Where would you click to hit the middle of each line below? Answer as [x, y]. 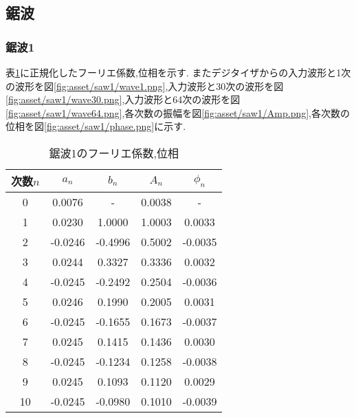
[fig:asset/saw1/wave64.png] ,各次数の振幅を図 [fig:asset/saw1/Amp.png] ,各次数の [178, 112]
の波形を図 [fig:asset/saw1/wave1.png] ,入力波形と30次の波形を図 [145, 86]
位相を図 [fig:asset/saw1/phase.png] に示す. [96, 126]
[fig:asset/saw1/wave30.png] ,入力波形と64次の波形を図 [123, 99]
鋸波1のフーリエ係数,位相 [114, 153]
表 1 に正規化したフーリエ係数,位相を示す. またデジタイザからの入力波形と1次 [178, 72]
